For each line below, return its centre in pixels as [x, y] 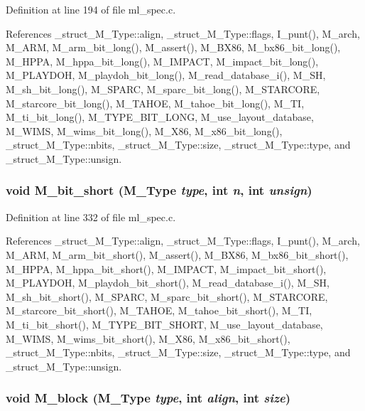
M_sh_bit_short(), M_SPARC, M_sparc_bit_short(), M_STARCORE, [167, 296]
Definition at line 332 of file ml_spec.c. [91, 217]
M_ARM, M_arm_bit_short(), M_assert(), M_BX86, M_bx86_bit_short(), [177, 254]
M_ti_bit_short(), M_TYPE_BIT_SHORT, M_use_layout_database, [164, 324]
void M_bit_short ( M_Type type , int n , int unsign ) [159, 190]
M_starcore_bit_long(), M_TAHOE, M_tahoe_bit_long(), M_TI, [155, 103]
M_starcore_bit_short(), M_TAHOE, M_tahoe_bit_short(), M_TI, [159, 310]
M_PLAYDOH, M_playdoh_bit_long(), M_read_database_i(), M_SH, [166, 75]
